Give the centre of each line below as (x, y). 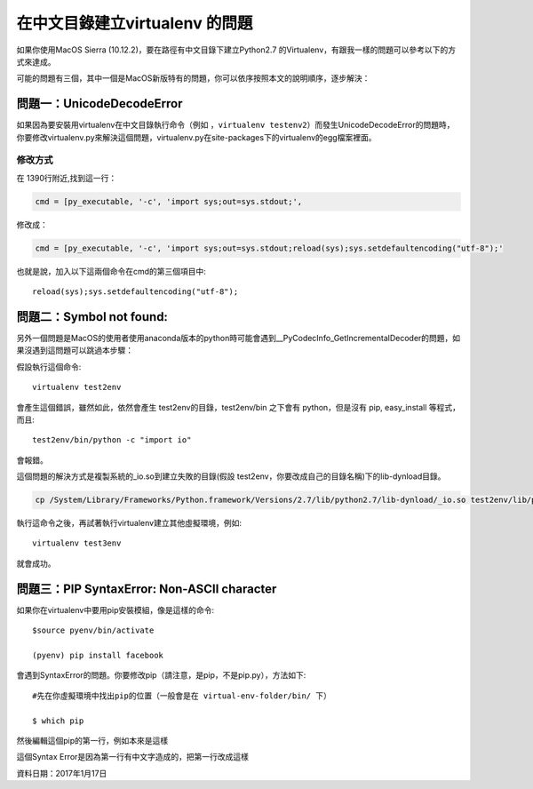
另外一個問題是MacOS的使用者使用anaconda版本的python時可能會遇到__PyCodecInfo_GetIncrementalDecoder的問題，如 (239, 338)
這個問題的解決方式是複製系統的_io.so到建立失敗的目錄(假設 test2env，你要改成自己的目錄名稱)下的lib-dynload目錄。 (231, 476)
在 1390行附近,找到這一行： (67, 178)
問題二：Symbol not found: (92, 317)
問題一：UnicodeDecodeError (99, 104)
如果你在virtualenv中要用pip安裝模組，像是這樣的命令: (115, 610)
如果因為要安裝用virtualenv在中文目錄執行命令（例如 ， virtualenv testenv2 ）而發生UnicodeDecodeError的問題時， (235, 125)
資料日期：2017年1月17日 (62, 773)
